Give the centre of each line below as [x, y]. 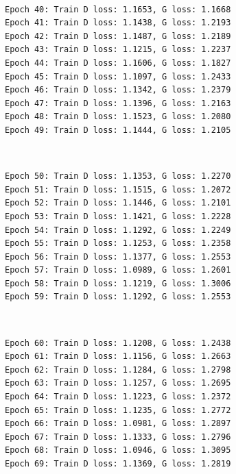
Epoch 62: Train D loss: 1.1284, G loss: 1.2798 [118, 370]
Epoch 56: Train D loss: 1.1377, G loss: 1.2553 [118, 257]
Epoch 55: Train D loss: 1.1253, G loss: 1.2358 [118, 244]
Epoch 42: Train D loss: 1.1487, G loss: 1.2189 [118, 36]
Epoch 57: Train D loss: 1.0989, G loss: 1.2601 [118, 270]
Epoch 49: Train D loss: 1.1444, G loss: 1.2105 [118, 130]
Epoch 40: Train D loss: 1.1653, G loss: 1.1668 [118, 9]
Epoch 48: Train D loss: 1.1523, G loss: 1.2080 [118, 117]
